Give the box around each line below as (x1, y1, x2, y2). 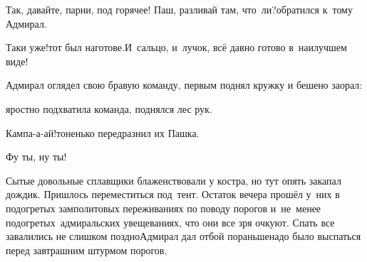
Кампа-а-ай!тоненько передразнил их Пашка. (6, 125, 200, 140)
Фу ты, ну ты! (6, 149, 67, 164)
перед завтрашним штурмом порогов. (6, 242, 167, 257)
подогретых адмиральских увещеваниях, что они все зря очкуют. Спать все (6, 214, 335, 229)
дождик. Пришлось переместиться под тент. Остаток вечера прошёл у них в (6, 187, 340, 202)
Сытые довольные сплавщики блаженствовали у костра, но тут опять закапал (6, 173, 341, 187)
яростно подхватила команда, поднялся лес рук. (6, 101, 212, 116)
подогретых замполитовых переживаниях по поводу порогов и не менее (6, 200, 321, 215)
